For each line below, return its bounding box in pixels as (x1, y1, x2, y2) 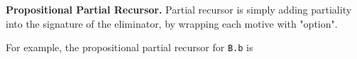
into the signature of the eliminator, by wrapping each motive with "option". (6, 16, 338, 31)
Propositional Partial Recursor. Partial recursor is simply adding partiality (6, 2, 352, 16)
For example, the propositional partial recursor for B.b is (6, 40, 253, 55)
